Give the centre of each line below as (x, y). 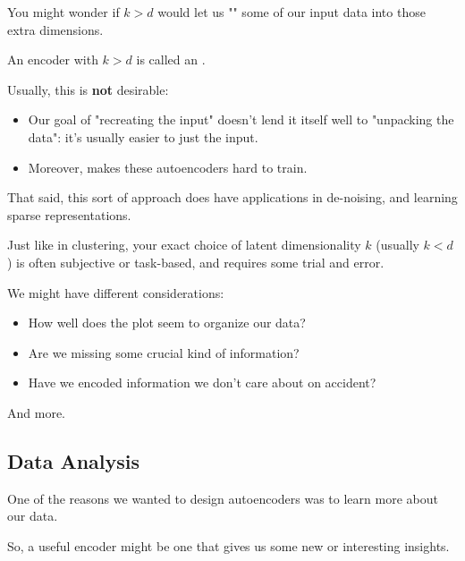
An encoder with (53, 59)
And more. (36, 412)
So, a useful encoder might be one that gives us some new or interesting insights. (228, 545)
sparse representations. (69, 214)
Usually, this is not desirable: (88, 89)
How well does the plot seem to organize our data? (167, 323)
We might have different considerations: (116, 292)
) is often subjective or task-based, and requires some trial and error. (196, 262)
